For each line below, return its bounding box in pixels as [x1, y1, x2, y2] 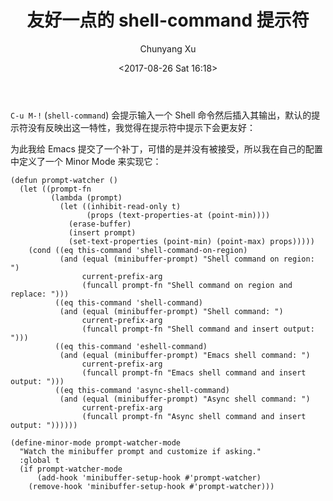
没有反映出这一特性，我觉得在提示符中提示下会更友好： [27, 121, 256, 133]
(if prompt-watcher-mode [19, 464, 123, 474]
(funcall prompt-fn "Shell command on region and [81, 280, 293, 290]
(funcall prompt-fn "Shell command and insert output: [81, 324, 315, 334]
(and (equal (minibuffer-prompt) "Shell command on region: [59, 254, 315, 264]
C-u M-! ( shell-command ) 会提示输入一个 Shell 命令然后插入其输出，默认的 [10, 109, 312, 121]
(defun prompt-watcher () [10, 175, 118, 185]
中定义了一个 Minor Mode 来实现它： [10, 155, 162, 167]
